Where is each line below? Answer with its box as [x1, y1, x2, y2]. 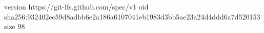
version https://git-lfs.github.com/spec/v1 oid [4, 1, 149, 11]
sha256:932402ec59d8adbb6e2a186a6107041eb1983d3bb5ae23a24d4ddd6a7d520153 [4, 11, 260, 21]
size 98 [4, 21, 25, 31]
